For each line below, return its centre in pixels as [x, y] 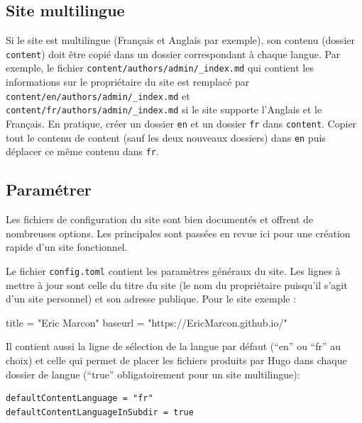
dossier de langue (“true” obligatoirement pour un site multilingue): [153, 374]
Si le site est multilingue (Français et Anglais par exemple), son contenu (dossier [180, 40]
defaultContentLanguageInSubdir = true [100, 412]
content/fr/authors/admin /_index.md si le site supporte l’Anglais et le [164, 109]
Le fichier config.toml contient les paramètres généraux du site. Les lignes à [173, 270]
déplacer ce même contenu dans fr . [82, 151]
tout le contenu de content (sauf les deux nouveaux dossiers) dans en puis [166, 137]
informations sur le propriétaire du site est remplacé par [128, 82]
